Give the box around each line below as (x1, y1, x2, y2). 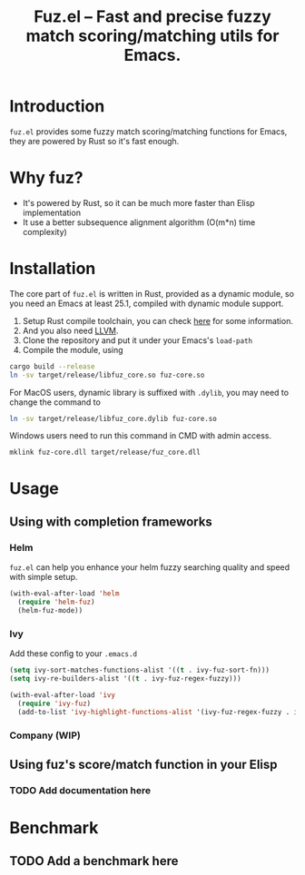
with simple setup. (9, 572, 78, 583)
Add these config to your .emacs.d (9, 648, 138, 659)
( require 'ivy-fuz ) (17, 699, 92, 708)
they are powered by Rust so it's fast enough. (9, 135, 180, 146)
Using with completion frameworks (9, 515, 213, 530)
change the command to (9, 397, 102, 408)
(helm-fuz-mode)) (17, 606, 84, 615)
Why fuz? (9, 168, 84, 188)
